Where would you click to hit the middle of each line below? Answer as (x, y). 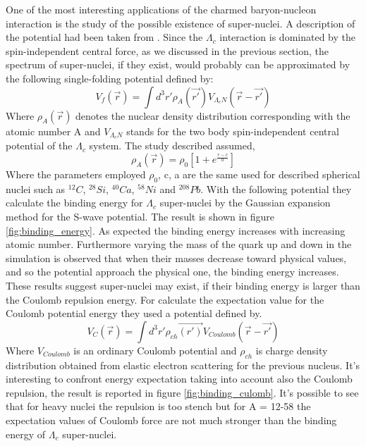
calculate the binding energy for (74, 203)
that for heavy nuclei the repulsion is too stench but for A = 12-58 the (158, 406)
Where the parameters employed (76, 174)
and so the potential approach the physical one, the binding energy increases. (172, 272)
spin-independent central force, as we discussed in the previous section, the (167, 50)
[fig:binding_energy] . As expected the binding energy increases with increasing (176, 230)
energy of (26, 434)
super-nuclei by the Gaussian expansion (245, 203)
